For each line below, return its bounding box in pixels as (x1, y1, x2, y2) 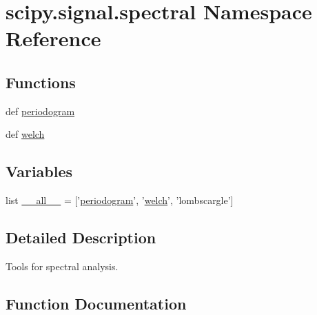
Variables (6, 161, 73, 182)
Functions (6, 71, 76, 92)
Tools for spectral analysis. (6, 258, 119, 273)
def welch (6, 127, 45, 141)
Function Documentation (6, 292, 187, 314)
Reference (6, 24, 101, 52)
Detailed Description (6, 227, 156, 248)
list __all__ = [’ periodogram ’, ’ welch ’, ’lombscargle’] (6, 193, 234, 207)
